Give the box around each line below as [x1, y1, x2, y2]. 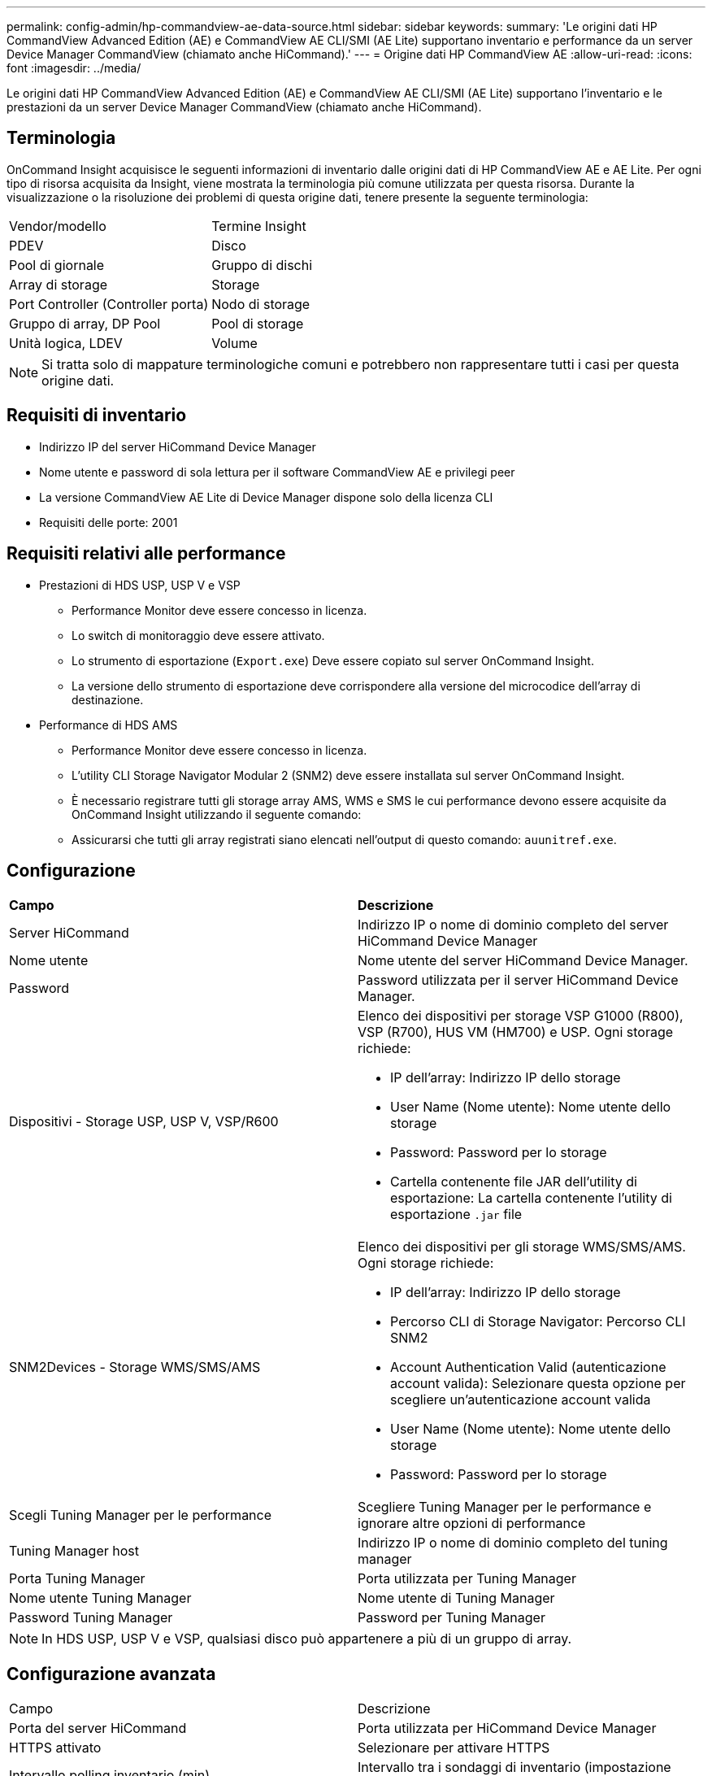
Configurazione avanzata [7, 1663, 216, 1684]
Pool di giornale [9, 256, 105, 273]
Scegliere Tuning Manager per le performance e [358, 1499, 652, 1516]
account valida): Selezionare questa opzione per [390, 1375, 686, 1392]
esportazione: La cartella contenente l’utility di [390, 1190, 672, 1207]
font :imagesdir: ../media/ [7, 61, 141, 75]
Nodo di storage [211, 295, 310, 312]
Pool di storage [211, 315, 304, 332]
